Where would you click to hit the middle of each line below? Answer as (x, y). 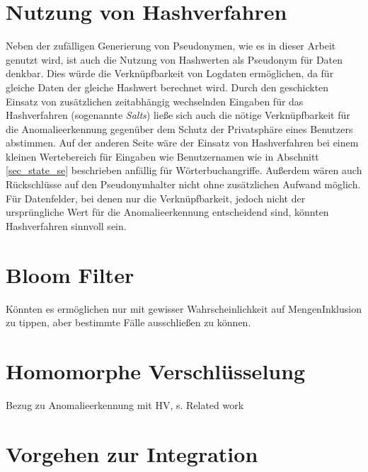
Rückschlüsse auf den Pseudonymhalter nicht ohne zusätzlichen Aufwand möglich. (183, 184)
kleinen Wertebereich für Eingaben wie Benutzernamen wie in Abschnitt (162, 156)
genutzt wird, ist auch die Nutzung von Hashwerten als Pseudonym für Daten (174, 59)
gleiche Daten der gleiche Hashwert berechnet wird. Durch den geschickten (167, 87)
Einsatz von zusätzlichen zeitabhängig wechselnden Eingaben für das (155, 101)
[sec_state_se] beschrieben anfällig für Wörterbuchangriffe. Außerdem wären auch (184, 170)
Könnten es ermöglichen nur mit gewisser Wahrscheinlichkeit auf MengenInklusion (184, 308)
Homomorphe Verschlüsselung (156, 370)
